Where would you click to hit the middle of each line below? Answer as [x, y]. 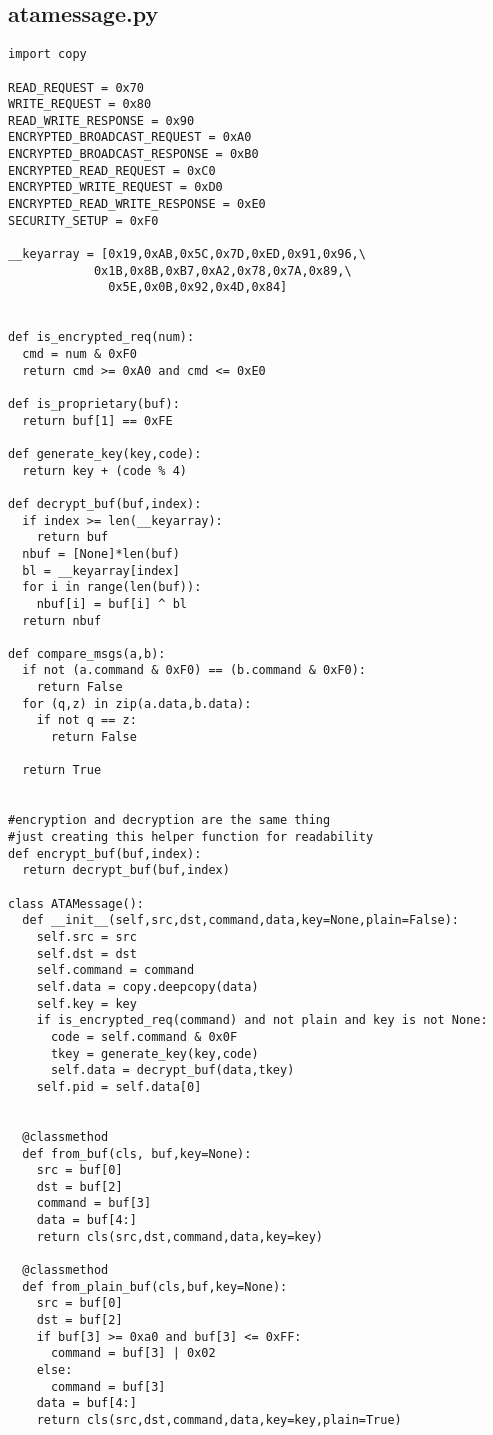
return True [62, 770]
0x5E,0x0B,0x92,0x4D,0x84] [198, 287]
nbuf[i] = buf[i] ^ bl [111, 603]
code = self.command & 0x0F [144, 1036]
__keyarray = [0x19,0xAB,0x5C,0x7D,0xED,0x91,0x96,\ [187, 254]
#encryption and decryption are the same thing [169, 820]
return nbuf [62, 620]
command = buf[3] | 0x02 [133, 1353]
